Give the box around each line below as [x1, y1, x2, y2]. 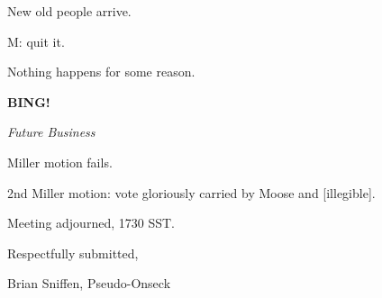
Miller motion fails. [7, 152, 113, 171]
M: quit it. [7, 32, 65, 50]
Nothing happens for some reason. [7, 62, 196, 81]
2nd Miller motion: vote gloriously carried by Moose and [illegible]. [7, 183, 376, 202]
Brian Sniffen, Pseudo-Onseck [7, 274, 171, 293]
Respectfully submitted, [7, 243, 139, 262]
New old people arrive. [7, 2, 132, 20]
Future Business [7, 122, 95, 141]
